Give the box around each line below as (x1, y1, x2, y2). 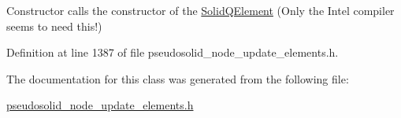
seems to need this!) (6, 17, 102, 34)
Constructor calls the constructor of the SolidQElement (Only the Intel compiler (6, 2, 395, 18)
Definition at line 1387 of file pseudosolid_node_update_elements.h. (6, 44, 339, 61)
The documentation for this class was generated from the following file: (6, 70, 349, 87)
